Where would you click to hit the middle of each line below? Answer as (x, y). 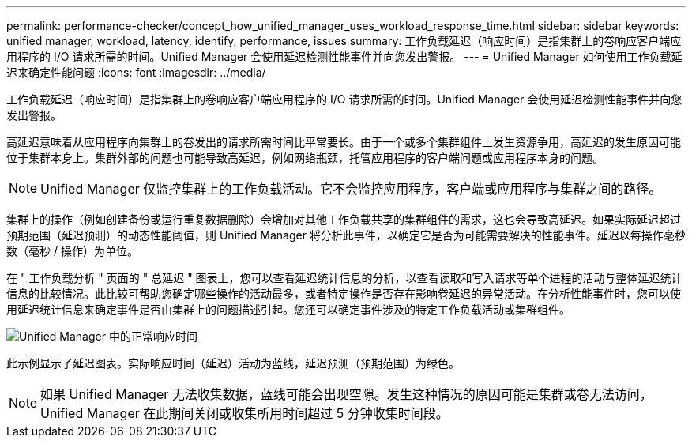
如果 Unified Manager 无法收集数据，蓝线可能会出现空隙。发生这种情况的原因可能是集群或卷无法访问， (346, 394)
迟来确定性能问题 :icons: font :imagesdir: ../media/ (136, 72)
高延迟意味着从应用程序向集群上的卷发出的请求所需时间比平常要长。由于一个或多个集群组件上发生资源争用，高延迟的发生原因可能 (344, 142)
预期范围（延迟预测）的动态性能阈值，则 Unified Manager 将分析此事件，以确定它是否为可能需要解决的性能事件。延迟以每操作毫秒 (346, 235)
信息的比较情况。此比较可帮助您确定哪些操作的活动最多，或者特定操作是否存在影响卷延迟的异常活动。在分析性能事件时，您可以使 (344, 293)
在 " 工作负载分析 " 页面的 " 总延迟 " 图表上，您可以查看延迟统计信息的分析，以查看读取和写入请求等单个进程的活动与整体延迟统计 (344, 278)
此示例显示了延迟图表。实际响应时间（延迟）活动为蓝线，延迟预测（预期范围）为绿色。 (233, 363)
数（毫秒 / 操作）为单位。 (72, 251)
